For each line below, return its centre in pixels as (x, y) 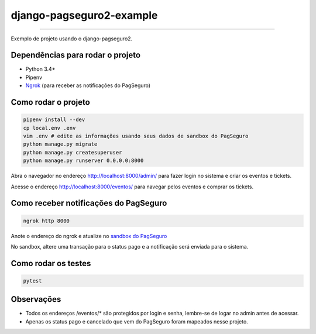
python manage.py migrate (60, 144)
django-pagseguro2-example (84, 15)
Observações (36, 299)
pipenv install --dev (54, 120)
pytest (32, 280)
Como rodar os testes (51, 263)
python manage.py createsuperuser (73, 152)
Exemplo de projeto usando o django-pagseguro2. (72, 39)
